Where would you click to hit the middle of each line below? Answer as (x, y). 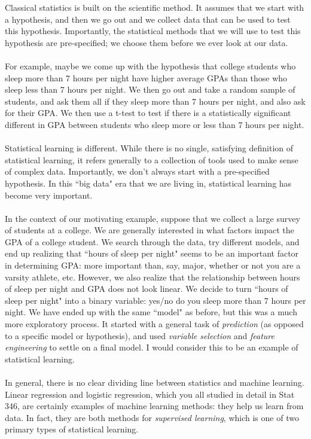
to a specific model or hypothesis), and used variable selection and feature (140, 335)
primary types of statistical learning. (72, 429)
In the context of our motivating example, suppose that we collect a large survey (153, 218)
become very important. (49, 195)
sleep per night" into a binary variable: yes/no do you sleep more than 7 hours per (155, 300)
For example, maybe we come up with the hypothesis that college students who (150, 65)
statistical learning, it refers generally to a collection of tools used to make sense (152, 159)
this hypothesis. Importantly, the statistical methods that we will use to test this (153, 31)
